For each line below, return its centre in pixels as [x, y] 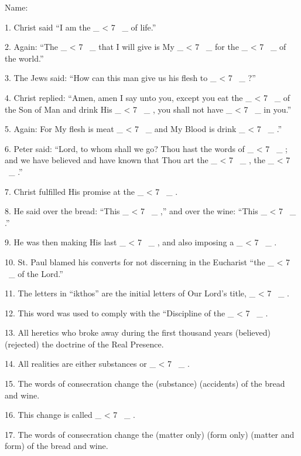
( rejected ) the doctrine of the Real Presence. [84, 344]
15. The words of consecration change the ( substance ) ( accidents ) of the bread [145, 384]
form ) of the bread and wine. [57, 446]
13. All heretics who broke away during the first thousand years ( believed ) [138, 332]
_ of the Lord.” [36, 273]
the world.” [24, 58]
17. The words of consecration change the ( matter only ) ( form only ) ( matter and [150, 434]
